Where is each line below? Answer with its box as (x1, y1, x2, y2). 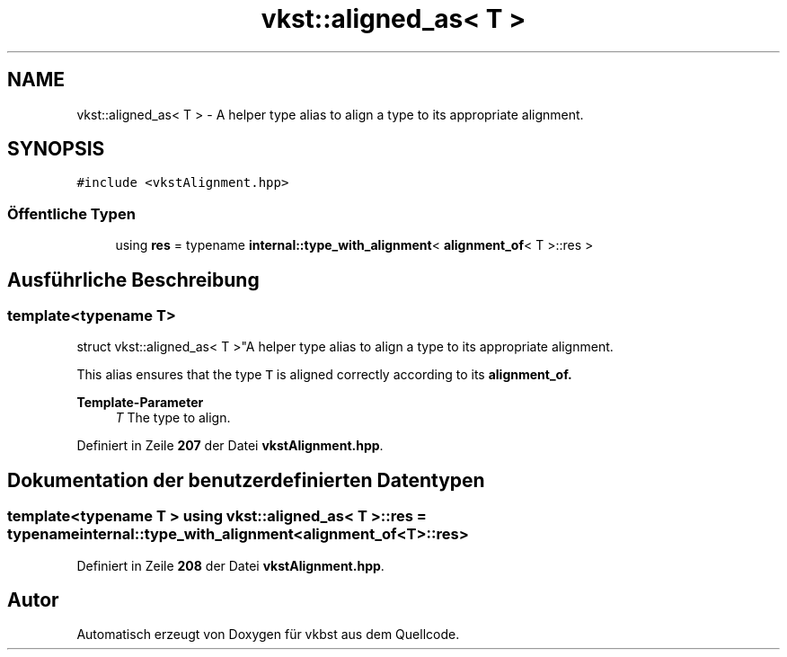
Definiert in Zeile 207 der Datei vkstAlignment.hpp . (76, 438, 384, 454)
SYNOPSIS (7, 138, 105, 161)
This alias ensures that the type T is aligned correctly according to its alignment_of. (76, 367, 572, 383)
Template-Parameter (76, 395, 204, 411)
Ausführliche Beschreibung (7, 268, 260, 291)
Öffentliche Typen (7, 204, 136, 223)
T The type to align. (115, 410, 231, 426)
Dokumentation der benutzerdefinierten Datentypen (7, 468, 485, 492)
